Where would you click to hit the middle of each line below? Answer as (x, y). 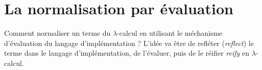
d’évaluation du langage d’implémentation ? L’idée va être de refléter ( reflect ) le (129, 43)
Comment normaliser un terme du (57, 33)
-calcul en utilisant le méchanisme (170, 33)
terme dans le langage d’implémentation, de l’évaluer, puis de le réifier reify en (127, 53)
